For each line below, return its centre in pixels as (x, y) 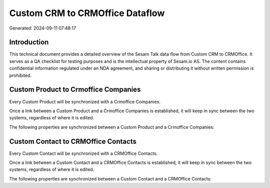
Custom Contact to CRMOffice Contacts (73, 141)
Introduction (29, 42)
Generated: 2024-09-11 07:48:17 (43, 28)
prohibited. (20, 75)
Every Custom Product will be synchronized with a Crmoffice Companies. (85, 102)
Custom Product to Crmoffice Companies (75, 89)
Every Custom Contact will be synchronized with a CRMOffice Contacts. (83, 153)
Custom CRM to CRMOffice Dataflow (87, 13)
